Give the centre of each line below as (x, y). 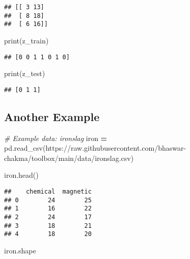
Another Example (52, 116)
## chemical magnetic (48, 192)
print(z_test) (25, 73)
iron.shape (20, 250)
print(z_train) (26, 40)
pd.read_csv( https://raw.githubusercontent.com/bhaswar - (95, 148)
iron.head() (21, 175)
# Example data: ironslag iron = (56, 138)
